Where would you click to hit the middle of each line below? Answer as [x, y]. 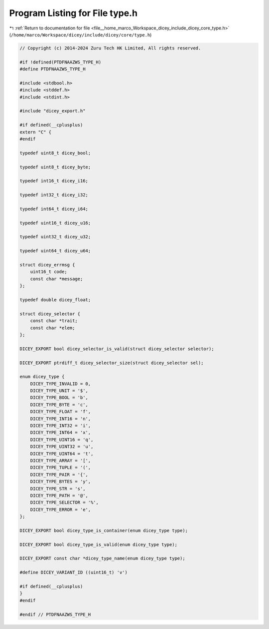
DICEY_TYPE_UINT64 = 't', [62, 454]
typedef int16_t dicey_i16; [54, 181]
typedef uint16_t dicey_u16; [55, 223]
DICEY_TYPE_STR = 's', [58, 489]
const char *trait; [54, 321]
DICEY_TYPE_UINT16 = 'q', [62, 439]
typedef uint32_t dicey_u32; [55, 237]
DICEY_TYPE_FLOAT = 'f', [61, 412]
